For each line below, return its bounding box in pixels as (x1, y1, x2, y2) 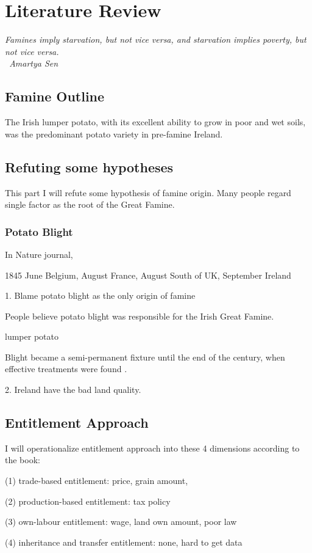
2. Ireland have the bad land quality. (5, 383, 141, 396)
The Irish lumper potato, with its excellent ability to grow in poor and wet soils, (5, 115, 306, 128)
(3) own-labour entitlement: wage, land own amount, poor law (5, 515, 237, 528)
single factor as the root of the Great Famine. (5, 198, 175, 211)
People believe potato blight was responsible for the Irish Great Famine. (5, 309, 274, 322)
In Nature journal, (5, 247, 73, 260)
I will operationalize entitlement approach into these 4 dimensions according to (5, 441, 300, 454)
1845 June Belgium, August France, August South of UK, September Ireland (5, 268, 291, 281)
